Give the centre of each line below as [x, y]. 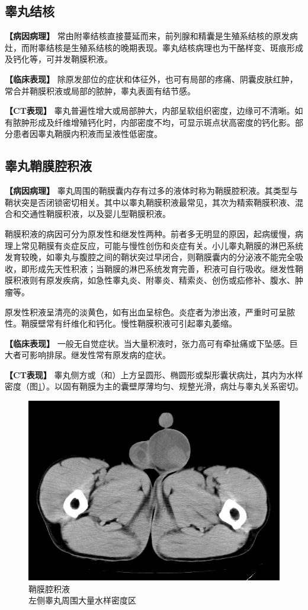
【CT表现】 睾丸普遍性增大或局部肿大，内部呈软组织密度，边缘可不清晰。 [150, 111]
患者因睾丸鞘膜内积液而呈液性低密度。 [87, 134]
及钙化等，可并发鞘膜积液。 [59, 59]
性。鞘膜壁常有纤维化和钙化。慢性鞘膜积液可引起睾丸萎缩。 [121, 323]
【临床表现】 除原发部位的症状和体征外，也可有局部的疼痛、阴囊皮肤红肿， [151, 79]
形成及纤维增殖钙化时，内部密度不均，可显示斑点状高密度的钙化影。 [162, 122]
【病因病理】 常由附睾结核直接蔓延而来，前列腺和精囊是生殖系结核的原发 [147, 36]
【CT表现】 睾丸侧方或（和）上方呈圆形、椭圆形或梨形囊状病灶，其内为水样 [154, 374]
